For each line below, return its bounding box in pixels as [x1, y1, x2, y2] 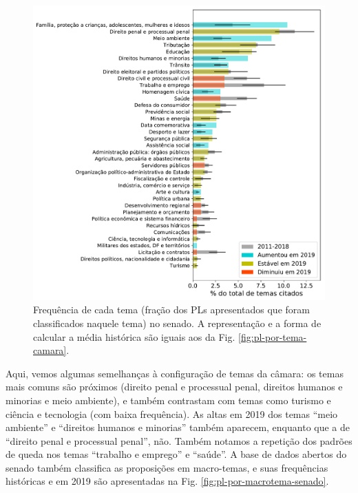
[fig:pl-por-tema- [238, 329, 307, 344]
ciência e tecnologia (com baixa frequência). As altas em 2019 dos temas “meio [6, 406, 338, 421]
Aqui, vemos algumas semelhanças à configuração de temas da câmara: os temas [6, 366, 344, 380]
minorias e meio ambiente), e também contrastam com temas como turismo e [6, 392, 331, 407]
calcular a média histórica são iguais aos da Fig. [33, 329, 235, 344]
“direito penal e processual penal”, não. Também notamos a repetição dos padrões [6, 433, 352, 448]
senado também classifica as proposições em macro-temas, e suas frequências [6, 460, 328, 474]
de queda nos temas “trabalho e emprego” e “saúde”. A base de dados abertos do [6, 447, 347, 461]
